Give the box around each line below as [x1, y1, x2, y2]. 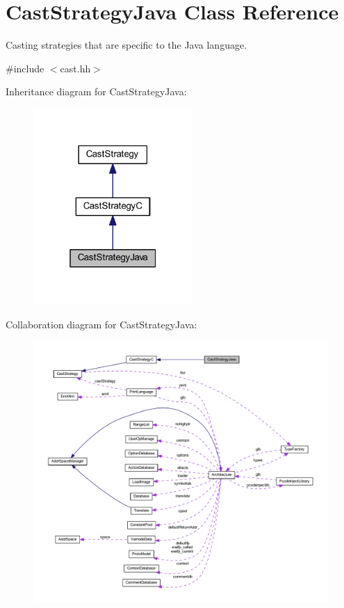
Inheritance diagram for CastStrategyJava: [6, 84, 187, 99]
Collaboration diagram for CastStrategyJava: [6, 317, 197, 331]
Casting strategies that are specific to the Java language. [6, 38, 247, 52]
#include [6, 61, 44, 75]
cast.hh [60, 61, 91, 75]
